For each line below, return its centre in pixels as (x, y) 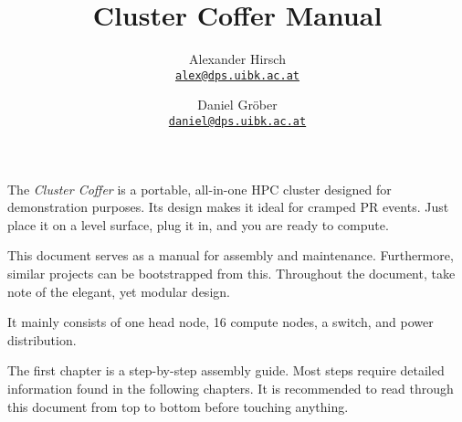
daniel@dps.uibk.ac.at (237, 121)
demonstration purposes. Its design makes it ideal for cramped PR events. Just (228, 207)
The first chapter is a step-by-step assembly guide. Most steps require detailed (226, 370)
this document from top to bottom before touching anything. (178, 406)
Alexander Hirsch (237, 59)
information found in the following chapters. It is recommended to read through (231, 388)
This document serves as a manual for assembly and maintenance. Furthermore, (231, 255)
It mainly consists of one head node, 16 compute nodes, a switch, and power (220, 322)
